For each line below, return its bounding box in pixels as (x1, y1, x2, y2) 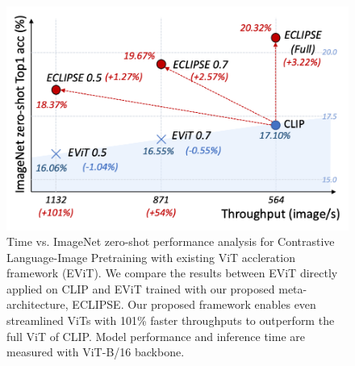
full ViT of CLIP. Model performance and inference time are (6, 327, 306, 344)
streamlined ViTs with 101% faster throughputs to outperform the (6, 312, 335, 329)
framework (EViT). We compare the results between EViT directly (6, 264, 338, 281)
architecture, (6, 296, 69, 313)
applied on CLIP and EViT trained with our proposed (6, 280, 275, 297)
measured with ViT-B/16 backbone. (6, 343, 185, 360)
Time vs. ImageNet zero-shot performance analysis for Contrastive (6, 233, 335, 250)
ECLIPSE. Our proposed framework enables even (72, 296, 316, 313)
